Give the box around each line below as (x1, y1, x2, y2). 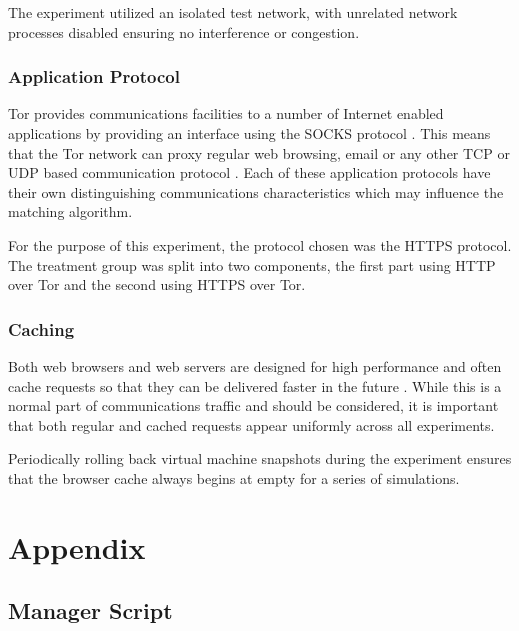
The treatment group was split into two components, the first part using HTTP (8, 254, 496, 275)
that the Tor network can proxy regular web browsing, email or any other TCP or (8, 142, 510, 163)
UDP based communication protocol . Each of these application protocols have (8, 162, 491, 183)
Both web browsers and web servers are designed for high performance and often (8, 355, 502, 376)
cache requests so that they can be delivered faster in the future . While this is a (8, 375, 502, 396)
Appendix (8, 526, 146, 567)
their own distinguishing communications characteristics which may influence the (8, 181, 504, 202)
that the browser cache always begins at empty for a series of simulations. (8, 467, 460, 488)
